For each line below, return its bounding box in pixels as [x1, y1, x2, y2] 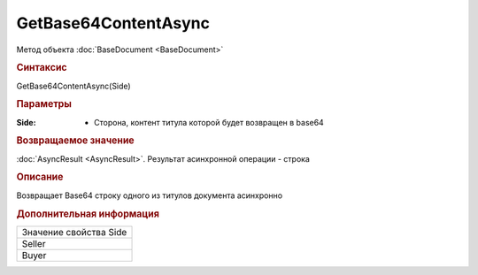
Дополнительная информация [16, 208, 159, 220]
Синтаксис [16, 62, 67, 74]
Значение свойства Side [21, 225, 127, 238]
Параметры [16, 98, 73, 111]
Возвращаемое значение [16, 134, 135, 147]
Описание [16, 171, 64, 183]
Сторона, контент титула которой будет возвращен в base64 [94, 117, 325, 127]
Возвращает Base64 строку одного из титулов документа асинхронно [16, 190, 283, 201]
